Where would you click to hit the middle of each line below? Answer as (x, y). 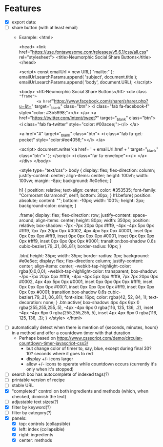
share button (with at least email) (45, 28)
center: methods (35, 440)
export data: (24, 22)
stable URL (23, 386)
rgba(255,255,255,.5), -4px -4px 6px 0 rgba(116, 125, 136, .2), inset (86, 307)
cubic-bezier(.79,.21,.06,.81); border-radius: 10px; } (70, 246)
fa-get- (136, 133)
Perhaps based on (37, 338)
